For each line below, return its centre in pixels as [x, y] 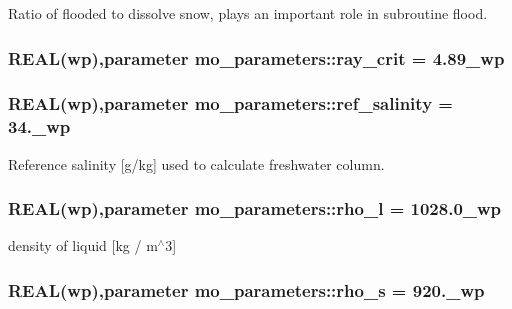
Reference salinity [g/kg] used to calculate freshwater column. [196, 163]
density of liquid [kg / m [83, 245]
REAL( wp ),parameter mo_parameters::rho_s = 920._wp [246, 289]
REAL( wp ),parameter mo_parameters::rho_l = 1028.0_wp [255, 208]
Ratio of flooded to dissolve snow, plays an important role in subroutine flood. [248, 13]
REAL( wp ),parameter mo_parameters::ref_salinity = [230, 103]
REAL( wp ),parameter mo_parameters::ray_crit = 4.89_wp [256, 57]
